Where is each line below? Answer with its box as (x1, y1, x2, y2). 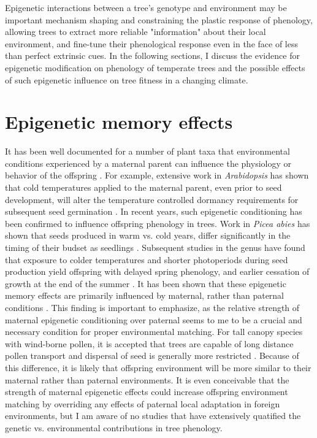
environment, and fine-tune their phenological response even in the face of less (5, 37, 298, 50)
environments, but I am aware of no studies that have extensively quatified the (5, 409, 301, 422)
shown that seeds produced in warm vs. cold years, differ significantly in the (5, 229, 291, 242)
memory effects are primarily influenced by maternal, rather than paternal (5, 289, 285, 302)
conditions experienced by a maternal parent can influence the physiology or (5, 156, 291, 169)
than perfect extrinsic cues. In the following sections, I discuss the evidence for (5, 49, 300, 62)
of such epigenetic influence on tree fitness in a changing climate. (5, 73, 248, 86)
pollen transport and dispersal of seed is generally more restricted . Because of (5, 349, 299, 362)
